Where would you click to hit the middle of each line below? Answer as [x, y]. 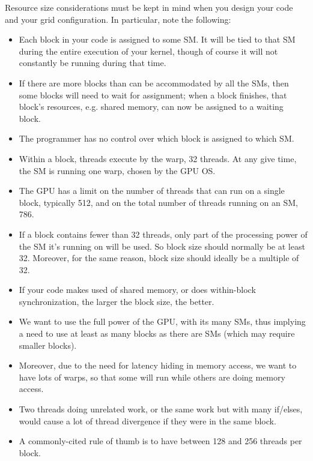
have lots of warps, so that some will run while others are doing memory [152, 377]
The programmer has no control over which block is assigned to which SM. [156, 138]
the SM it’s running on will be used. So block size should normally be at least [162, 246]
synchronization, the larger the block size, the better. [117, 301]
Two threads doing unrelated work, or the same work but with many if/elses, [161, 409]
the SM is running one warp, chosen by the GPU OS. [117, 170]
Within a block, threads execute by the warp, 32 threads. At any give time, [158, 158]
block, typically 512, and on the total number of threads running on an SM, [159, 202]
